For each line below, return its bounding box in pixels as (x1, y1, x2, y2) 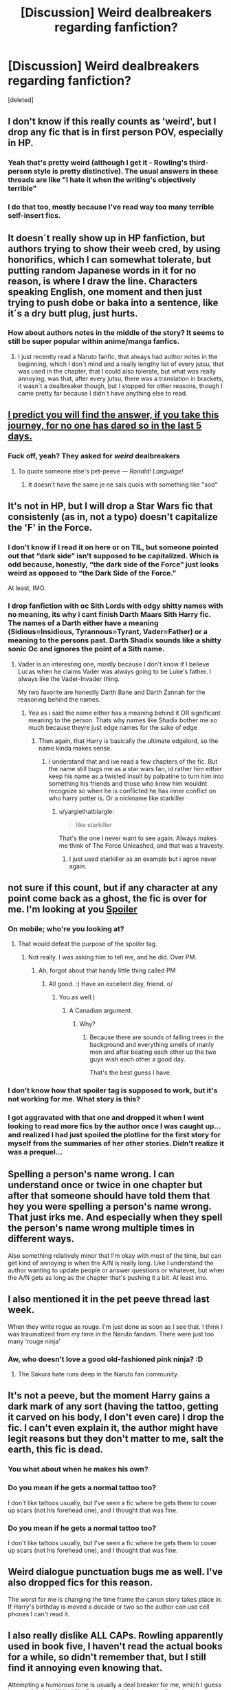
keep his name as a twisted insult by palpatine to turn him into (48, 772, 224, 780)
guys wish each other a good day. (89, 1055, 186, 1063)
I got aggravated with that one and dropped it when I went (8, 1113, 205, 1123)
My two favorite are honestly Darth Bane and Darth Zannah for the (17, 688, 206, 696)
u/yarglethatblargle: (58, 807, 115, 815)
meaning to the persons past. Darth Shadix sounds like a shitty (8, 635, 222, 645)
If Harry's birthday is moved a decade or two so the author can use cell (8, 1602, 210, 1611)
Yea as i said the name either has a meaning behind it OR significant (27, 709, 221, 717)
